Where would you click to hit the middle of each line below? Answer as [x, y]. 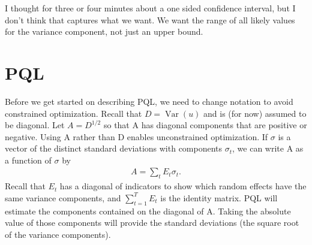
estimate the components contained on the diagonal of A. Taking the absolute [148, 211]
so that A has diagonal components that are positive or [205, 125]
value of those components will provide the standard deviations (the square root [152, 223]
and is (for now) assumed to [255, 113]
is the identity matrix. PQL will [219, 197]
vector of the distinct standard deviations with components [114, 148]
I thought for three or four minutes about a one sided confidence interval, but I [150, 8]
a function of [28, 160]
